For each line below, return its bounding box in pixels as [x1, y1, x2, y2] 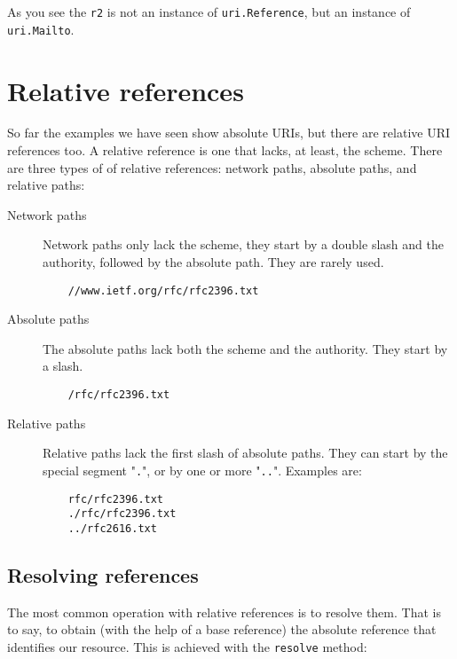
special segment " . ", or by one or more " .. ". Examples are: [43, 460, 362, 479]
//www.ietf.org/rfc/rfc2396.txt [67, 284, 259, 297]
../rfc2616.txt [67, 522, 157, 535]
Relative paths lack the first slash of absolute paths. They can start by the [43, 443, 448, 462]
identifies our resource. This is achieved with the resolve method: [7, 637, 367, 655]
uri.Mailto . [7, 20, 75, 38]
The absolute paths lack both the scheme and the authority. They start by [43, 339, 448, 357]
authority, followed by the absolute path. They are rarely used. [43, 253, 384, 271]
